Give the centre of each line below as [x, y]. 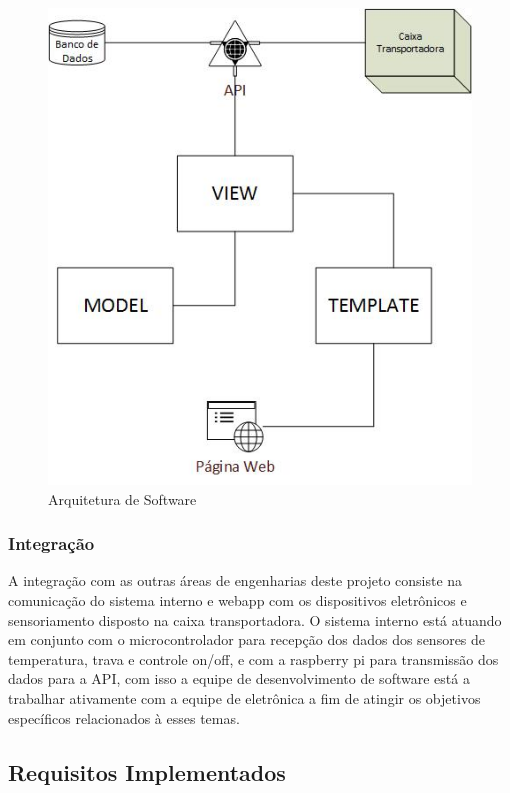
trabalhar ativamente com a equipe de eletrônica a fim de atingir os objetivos [244, 697]
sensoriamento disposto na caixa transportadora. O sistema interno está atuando [255, 619]
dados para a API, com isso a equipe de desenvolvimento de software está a [239, 678]
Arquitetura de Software [122, 498]
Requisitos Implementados [147, 771]
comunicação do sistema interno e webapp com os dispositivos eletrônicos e [237, 600]
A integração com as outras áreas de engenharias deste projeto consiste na [235, 580]
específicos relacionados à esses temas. [124, 717]
